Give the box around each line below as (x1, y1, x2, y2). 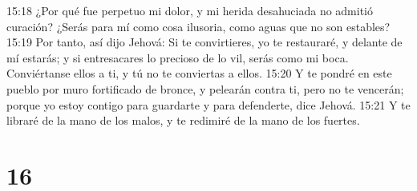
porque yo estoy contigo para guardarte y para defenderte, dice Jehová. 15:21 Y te (6, 96, 411, 113)
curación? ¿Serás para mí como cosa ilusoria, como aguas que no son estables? (6, 18, 391, 34)
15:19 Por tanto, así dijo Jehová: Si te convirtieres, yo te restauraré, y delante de (6, 34, 403, 50)
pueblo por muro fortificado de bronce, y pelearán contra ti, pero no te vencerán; (6, 80, 404, 97)
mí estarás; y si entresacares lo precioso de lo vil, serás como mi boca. (6, 49, 349, 66)
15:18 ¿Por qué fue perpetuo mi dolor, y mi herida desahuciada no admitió (6, 2, 374, 18)
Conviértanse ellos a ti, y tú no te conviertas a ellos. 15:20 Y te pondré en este (6, 65, 392, 82)
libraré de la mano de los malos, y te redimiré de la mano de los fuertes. (6, 112, 360, 129)
